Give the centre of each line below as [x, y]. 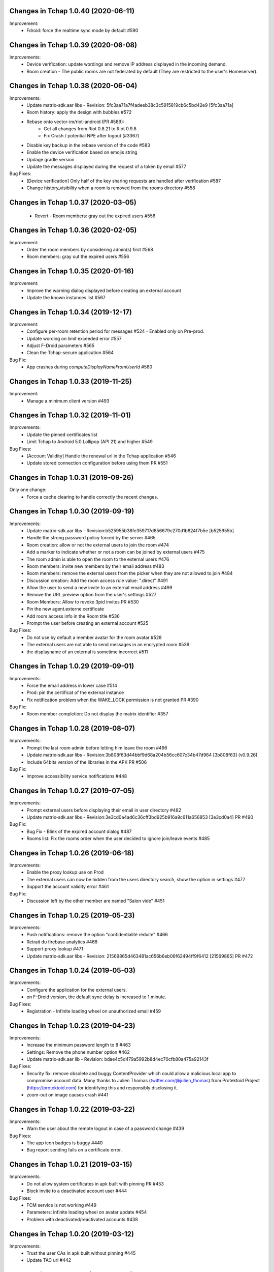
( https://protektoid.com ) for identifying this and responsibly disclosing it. [102, 1088]
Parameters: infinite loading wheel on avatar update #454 [87, 1212]
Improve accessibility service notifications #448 [77, 776]
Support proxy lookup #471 [55, 949]
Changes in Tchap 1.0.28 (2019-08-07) [72, 728]
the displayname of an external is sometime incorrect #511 [87, 652]
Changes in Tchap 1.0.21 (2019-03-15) [71, 1164]
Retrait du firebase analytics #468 [62, 942]
